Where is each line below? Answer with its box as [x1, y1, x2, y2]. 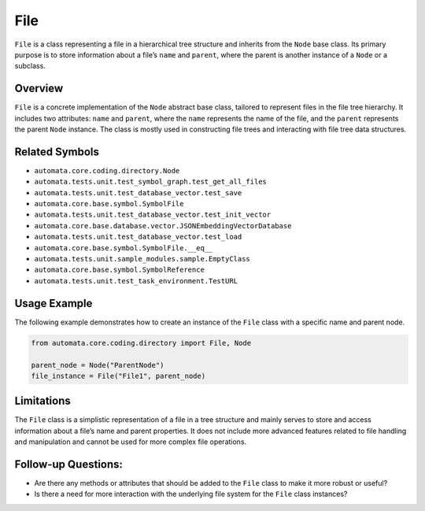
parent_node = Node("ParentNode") [31, 361, 164, 369]
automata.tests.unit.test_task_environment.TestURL [34, 276, 238, 285]
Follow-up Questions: [14, 457, 124, 471]
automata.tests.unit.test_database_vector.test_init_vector [34, 210, 272, 220]
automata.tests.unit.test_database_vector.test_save [34, 188, 242, 197]
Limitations [14, 394, 71, 408]
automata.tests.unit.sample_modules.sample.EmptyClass [34, 254, 251, 264]
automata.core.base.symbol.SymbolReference [34, 265, 205, 275]
